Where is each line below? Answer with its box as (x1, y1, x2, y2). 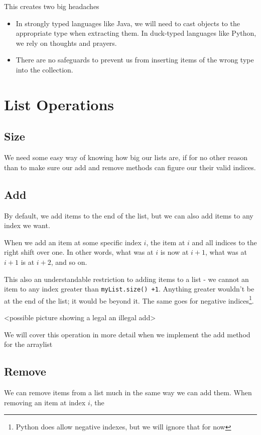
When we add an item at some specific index (4, 237, 142, 247)
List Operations (4, 94, 114, 114)
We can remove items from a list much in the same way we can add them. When (4, 387, 252, 397)
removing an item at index (4, 397, 86, 407)
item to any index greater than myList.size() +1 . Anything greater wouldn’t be (4, 283, 254, 294)
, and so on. (51, 256, 87, 267)
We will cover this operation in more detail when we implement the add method (4, 329, 250, 339)
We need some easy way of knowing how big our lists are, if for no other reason (4, 152, 248, 163)
